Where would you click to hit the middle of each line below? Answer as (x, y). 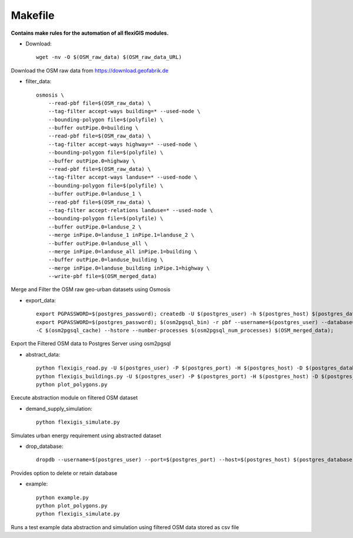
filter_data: (39, 81)
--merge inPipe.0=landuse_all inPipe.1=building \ (123, 251)
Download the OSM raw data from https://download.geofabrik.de (90, 70)
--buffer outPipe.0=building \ (93, 128)
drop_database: (45, 446)
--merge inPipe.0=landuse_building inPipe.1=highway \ (129, 268)
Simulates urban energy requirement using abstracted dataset (86, 435)
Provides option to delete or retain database (64, 473)
